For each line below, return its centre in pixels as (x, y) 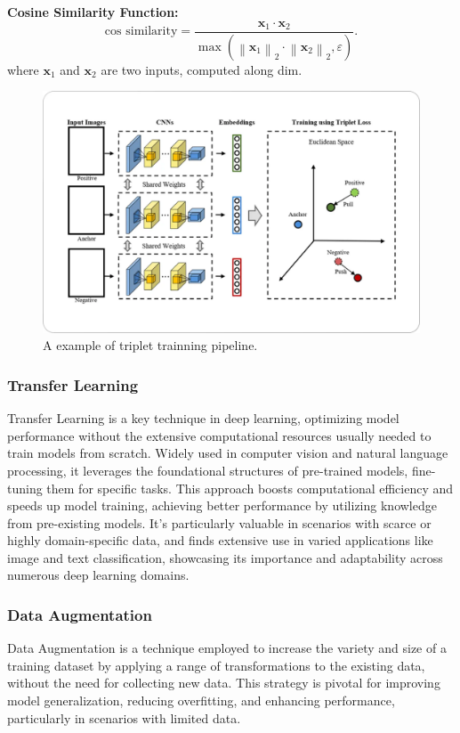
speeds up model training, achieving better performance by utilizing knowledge (222, 505)
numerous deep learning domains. (98, 575)
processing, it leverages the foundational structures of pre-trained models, (208, 470)
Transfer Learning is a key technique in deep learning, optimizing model (203, 418)
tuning (25, 488)
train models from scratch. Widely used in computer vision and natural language (228, 453)
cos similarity (141, 32)
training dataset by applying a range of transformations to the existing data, (216, 665)
